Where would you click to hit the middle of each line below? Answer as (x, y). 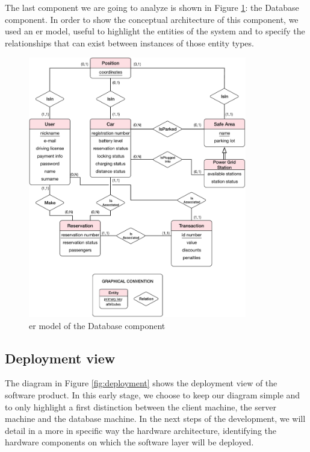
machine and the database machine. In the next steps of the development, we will (155, 419)
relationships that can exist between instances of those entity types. (129, 42)
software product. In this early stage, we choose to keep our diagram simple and (153, 394)
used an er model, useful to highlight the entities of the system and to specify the (155, 31)
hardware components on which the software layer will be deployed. (129, 442)
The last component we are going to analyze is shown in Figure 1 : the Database (152, 7)
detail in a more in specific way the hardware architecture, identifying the (141, 430)
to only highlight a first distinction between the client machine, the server (141, 406)
